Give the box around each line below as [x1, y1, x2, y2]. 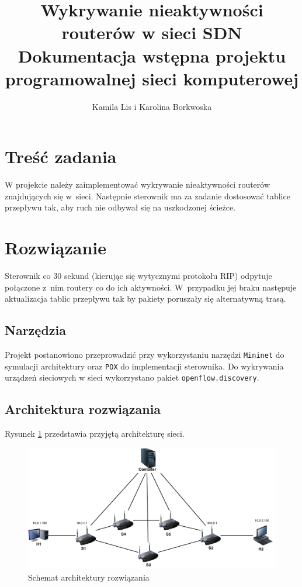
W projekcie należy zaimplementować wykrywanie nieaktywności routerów [5, 178, 270, 191]
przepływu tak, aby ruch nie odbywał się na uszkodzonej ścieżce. [5, 201, 236, 213]
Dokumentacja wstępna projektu [18, 43, 286, 67]
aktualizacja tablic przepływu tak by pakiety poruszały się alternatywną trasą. [5, 292, 286, 305]
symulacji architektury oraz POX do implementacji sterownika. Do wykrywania [5, 360, 284, 372]
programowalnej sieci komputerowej [5, 66, 299, 90]
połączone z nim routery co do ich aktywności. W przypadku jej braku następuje [5, 281, 297, 293]
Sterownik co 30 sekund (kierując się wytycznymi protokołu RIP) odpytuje [5, 270, 272, 282]
